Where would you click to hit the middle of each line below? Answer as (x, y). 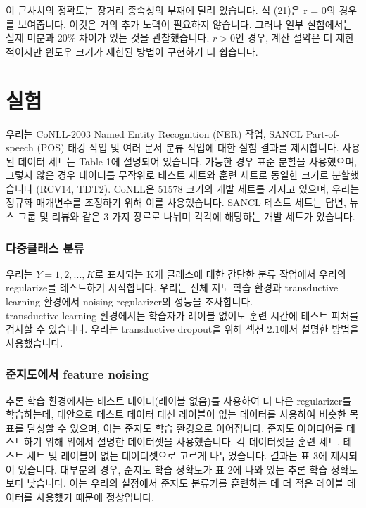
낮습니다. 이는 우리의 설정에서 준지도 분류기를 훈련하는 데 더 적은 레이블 (185, 483)
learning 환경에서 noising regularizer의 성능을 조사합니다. (130, 301)
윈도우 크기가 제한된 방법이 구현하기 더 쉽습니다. (152, 51)
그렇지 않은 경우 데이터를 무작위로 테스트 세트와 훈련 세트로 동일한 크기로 (167, 175)
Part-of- (323, 133)
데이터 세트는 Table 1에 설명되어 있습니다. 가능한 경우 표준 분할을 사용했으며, (188, 161)
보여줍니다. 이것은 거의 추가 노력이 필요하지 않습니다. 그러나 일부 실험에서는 (185, 24)
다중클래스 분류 (45, 247)
